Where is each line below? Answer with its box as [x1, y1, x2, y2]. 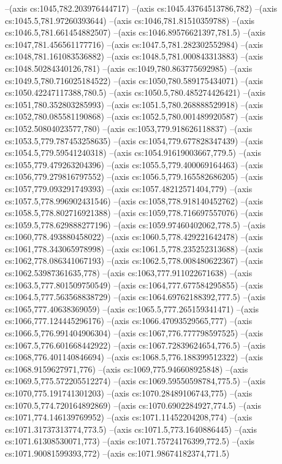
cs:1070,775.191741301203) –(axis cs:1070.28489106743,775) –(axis [5, 387, 253, 399]
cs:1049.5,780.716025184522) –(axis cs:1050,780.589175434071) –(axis [5, 74, 264, 87]
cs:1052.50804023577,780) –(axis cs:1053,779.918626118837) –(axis [5, 122, 253, 134]
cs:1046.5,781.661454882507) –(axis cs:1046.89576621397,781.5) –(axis [5, 26, 265, 39]
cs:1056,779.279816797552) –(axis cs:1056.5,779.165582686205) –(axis [5, 170, 264, 183]
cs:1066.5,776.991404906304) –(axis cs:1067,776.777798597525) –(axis [5, 327, 264, 339]
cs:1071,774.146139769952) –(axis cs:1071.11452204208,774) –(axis [5, 411, 253, 423]
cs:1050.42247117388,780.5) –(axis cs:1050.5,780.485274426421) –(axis [5, 86, 265, 99]
